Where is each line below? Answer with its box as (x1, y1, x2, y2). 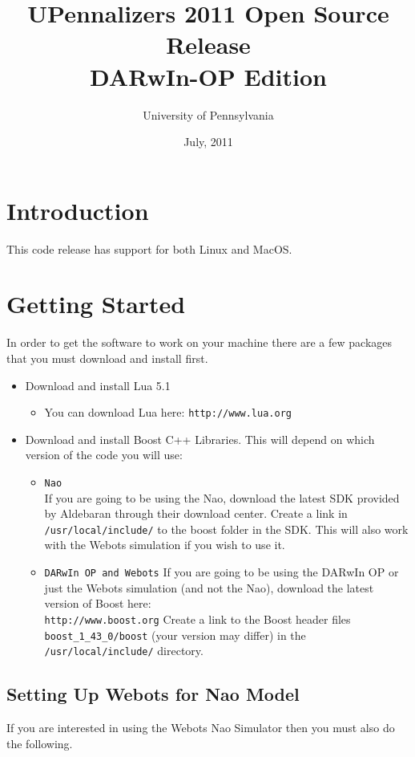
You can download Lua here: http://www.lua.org (44, 404, 292, 421)
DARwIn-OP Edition (90, 59, 327, 92)
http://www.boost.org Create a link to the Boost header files (44, 610, 351, 627)
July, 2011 (183, 133, 233, 150)
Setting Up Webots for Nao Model (6, 682, 300, 706)
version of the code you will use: (25, 446, 183, 463)
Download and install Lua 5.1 (25, 376, 171, 393)
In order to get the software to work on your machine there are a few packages (6, 334, 393, 351)
